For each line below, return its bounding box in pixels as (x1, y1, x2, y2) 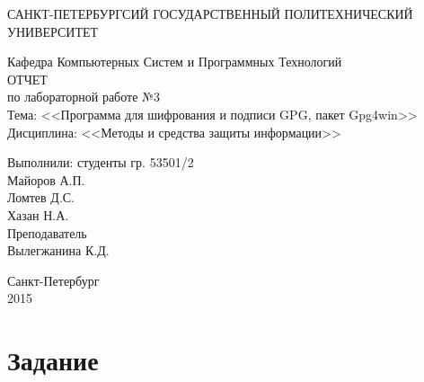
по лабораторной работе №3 (7, 87, 160, 106)
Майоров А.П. (7, 170, 85, 189)
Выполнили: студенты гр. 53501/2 (7, 153, 194, 172)
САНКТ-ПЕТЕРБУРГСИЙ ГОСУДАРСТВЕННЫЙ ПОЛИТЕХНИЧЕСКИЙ (7, 4, 413, 22)
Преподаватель (7, 223, 87, 242)
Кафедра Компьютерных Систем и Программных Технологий (7, 52, 342, 71)
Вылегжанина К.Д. (7, 241, 110, 260)
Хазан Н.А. (7, 205, 69, 224)
